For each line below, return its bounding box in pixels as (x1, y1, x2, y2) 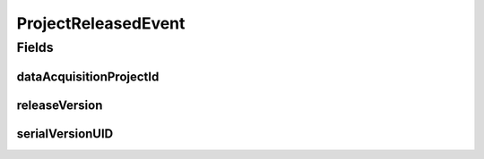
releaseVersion (16, 97, 103, 113)
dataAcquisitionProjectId (16, 69, 160, 84)
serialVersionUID (16, 126, 114, 141)
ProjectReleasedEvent (16, 13, 186, 33)
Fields (16, 39, 54, 55)
